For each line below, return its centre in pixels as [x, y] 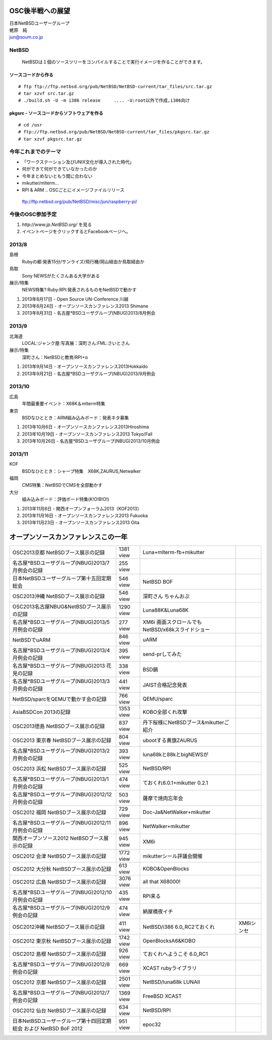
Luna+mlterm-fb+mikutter [174, 552]
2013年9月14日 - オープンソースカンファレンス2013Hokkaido [85, 366]
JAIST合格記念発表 [165, 685]
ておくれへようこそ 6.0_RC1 [176, 954]
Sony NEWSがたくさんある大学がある [61, 276]
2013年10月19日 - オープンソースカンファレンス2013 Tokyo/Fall [87, 434]
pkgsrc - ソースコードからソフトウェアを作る [56, 113]
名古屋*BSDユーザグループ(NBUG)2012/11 [61, 823]
